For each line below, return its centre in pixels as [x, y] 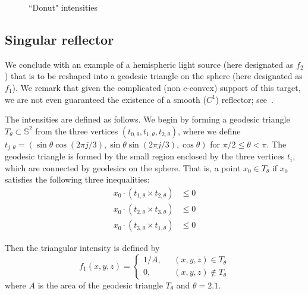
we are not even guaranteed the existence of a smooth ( [106, 99]
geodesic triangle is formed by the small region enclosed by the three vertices [145, 156]
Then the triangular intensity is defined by [82, 248]
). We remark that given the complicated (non [96, 87]
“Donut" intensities [63, 7]
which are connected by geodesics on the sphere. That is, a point [123, 167]
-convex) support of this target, [244, 87]
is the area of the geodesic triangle [100, 285]
